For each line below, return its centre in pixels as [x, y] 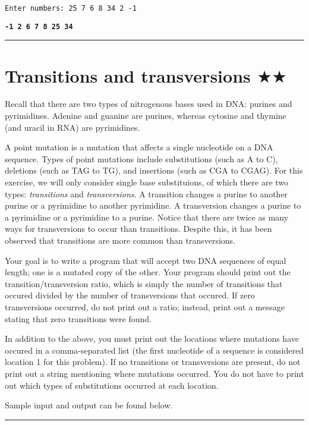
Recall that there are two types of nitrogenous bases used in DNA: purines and [149, 104]
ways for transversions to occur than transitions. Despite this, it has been [138, 229]
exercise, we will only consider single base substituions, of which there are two [147, 182]
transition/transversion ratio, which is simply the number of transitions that [144, 283]
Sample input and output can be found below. [89, 405]
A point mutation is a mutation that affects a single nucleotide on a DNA [139, 147]
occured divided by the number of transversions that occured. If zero [130, 295]
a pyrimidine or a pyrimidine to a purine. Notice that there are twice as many [147, 217]
